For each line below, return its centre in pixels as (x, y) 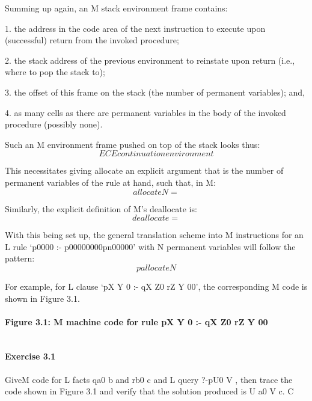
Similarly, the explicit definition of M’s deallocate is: (101, 208)
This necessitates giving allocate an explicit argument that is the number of (144, 170)
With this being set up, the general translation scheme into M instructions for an (154, 235)
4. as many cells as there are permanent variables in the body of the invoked (145, 112)
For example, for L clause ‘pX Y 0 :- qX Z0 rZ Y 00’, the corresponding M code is (156, 286)
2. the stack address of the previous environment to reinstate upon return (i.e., (150, 60)
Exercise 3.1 (30, 356)
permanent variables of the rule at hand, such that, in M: (111, 182)
